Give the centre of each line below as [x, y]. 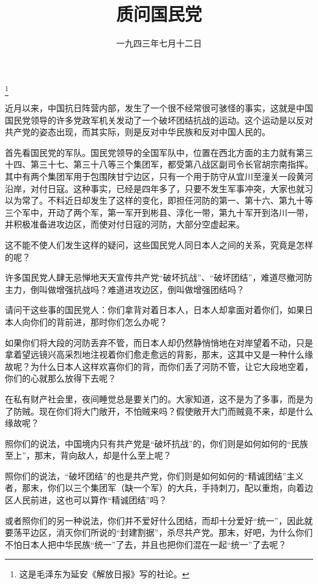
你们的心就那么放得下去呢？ [61, 378]
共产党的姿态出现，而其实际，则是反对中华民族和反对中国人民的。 [138, 132]
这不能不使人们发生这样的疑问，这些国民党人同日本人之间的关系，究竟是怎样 [159, 244]
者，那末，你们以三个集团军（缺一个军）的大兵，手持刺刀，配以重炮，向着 [155, 488]
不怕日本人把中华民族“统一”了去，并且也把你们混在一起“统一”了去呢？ [146, 544]
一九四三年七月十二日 [159, 43]
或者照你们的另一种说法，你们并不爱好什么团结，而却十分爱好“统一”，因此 [155, 520]
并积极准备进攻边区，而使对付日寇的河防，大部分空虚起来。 [125, 224]
